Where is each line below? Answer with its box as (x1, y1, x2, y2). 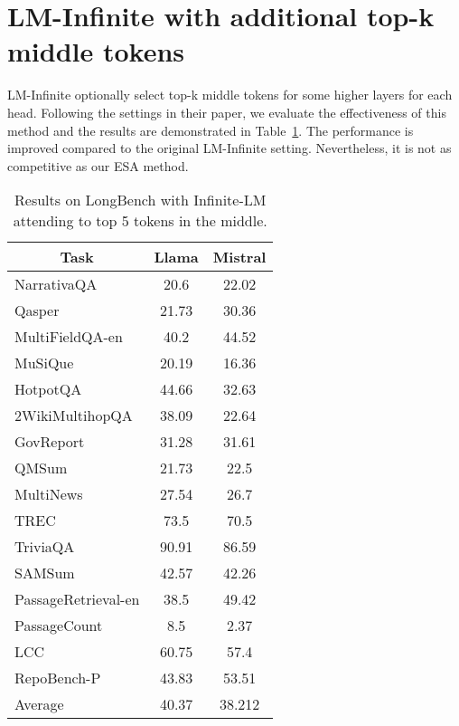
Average (14, 693, 64, 715)
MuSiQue (14, 352, 74, 374)
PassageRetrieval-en (14, 588, 140, 610)
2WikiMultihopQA (14, 405, 133, 426)
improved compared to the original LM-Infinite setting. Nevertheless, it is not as (7, 139, 452, 158)
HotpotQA (14, 378, 82, 400)
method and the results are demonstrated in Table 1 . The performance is (7, 120, 414, 139)
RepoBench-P (14, 667, 101, 689)
